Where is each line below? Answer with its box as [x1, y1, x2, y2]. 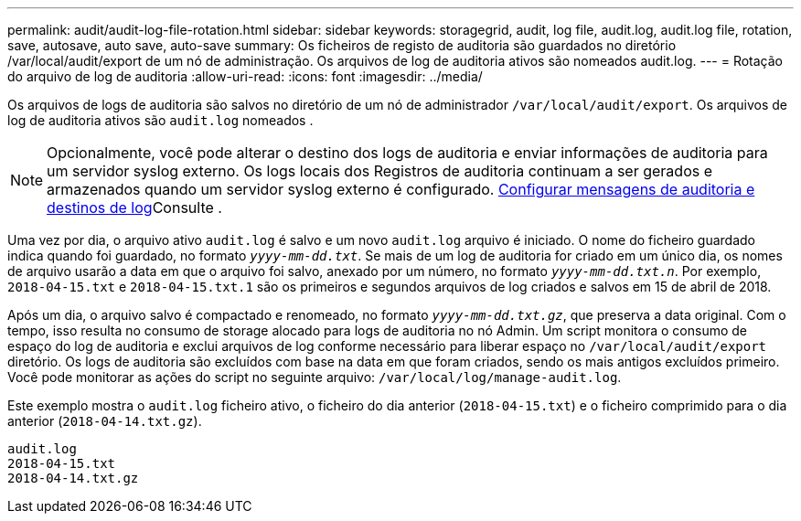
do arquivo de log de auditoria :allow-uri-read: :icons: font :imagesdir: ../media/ [7, 69, 483, 84]
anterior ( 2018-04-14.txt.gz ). [7, 413, 202, 429]
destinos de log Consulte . [47, 198, 222, 217]
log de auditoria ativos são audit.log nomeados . [7, 112, 314, 128]
